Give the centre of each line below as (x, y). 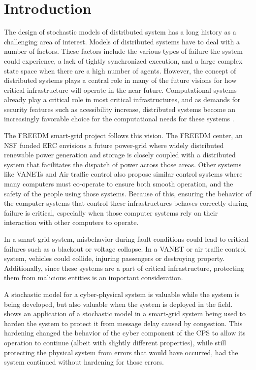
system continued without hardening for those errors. (84, 362)
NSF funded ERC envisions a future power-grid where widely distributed (114, 145)
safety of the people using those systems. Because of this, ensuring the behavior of (128, 193)
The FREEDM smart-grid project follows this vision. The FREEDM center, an (123, 135)
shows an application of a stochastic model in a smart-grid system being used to (125, 314)
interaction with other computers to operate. (71, 222)
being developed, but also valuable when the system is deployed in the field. (118, 304)
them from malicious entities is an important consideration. (94, 277)
